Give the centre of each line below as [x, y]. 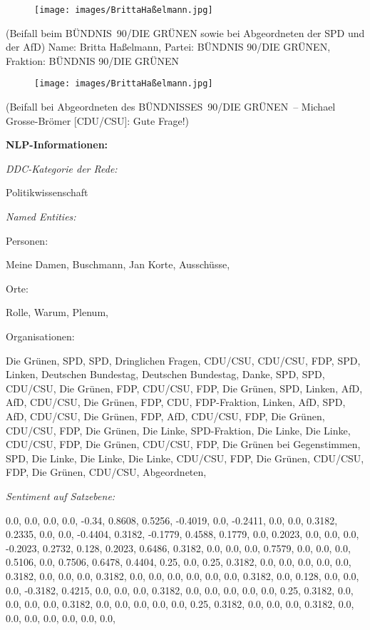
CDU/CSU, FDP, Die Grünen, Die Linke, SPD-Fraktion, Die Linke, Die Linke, [178, 430]
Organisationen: [40, 336]
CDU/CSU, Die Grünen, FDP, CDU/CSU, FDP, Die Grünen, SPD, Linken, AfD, [184, 388]
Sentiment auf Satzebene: [61, 496]
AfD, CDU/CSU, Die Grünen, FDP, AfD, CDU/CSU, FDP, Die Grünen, [165, 416]
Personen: [27, 240]
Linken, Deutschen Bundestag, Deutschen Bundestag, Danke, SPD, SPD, [165, 374]
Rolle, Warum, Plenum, [57, 312]
